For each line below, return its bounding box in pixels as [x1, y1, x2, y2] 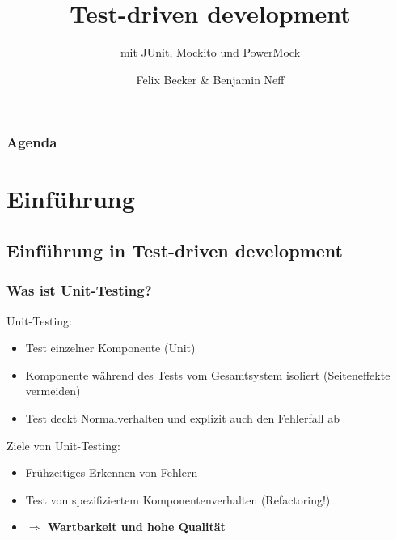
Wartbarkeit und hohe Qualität [47, 518, 226, 535]
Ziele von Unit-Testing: [6, 436, 120, 453]
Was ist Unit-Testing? [6, 280, 152, 300]
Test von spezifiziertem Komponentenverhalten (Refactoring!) [25, 491, 331, 508]
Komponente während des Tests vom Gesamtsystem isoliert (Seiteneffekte [25, 366, 391, 383]
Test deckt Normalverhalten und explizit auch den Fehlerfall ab [25, 409, 340, 426]
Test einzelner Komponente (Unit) [25, 339, 196, 356]
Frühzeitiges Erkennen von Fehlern [25, 464, 198, 481]
